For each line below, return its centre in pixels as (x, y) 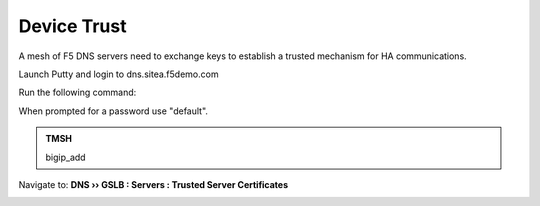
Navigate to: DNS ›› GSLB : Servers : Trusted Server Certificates (153, 184)
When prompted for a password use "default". (113, 111)
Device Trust (72, 26)
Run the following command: (77, 92)
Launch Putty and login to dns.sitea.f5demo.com (118, 74)
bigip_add (65, 157)
